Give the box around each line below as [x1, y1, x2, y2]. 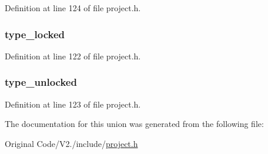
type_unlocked [5, 75, 77, 89]
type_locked [5, 26, 65, 41]
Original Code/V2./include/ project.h [5, 137, 138, 149]
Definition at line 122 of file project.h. [5, 49, 141, 62]
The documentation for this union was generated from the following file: [5, 118, 264, 130]
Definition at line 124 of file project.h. [5, 2, 141, 14]
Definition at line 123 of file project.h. [5, 98, 141, 110]
